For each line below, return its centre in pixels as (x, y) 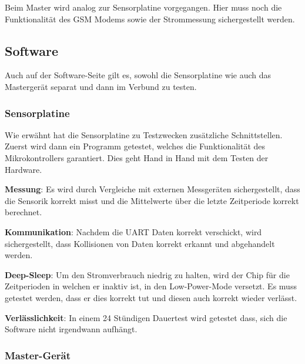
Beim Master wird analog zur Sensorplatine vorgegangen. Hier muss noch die (143, 7)
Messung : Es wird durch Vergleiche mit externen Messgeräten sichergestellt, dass (152, 189)
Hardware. (24, 169)
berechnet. (24, 212)
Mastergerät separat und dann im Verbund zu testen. (101, 86)
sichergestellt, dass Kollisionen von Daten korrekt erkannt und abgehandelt (140, 243)
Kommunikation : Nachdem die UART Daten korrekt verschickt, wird (133, 231)
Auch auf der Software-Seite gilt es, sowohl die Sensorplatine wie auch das (138, 75)
